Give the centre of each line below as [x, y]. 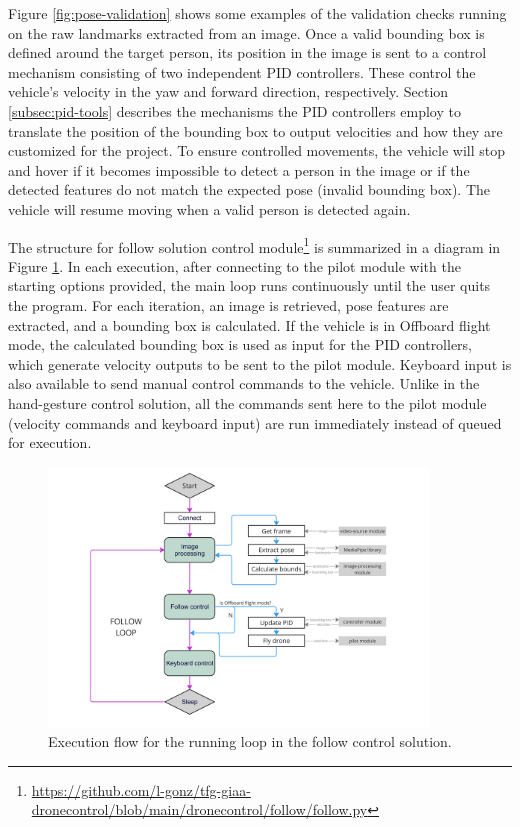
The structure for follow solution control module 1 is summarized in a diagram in [254, 245]
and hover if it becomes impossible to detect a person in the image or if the [239, 169]
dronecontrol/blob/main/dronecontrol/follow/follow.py [199, 809]
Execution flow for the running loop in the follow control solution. [250, 741]
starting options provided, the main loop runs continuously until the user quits [249, 285]
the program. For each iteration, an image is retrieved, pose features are [228, 304]
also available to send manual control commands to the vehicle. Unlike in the [244, 383]
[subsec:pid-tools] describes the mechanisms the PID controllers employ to [234, 110]
